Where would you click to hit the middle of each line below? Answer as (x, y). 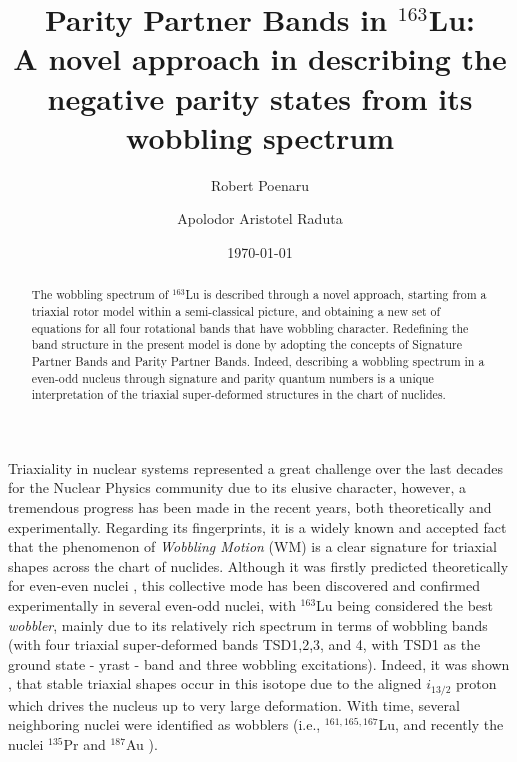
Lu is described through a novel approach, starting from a (336, 294)
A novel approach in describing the (260, 58)
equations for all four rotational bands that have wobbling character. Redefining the (250, 327)
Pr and (84, 744)
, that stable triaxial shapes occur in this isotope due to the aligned (215, 683)
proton (476, 683)
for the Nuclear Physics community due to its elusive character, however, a (237, 487)
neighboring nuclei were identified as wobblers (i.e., (164, 724)
